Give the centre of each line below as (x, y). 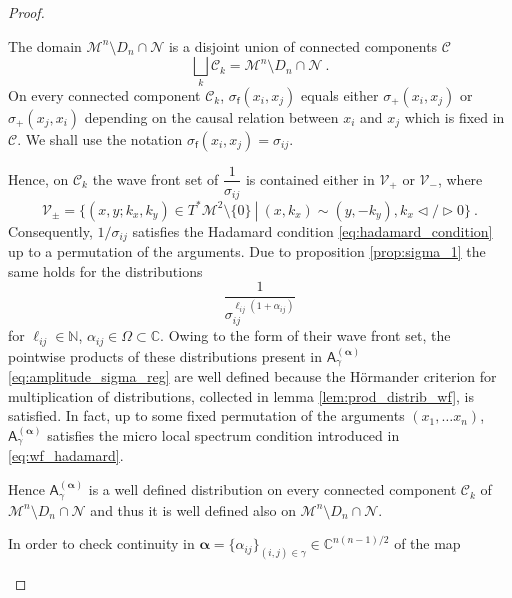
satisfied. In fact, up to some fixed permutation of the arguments (206, 415)
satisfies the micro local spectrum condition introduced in (223, 435)
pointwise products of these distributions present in (165, 355)
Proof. (26, 12)
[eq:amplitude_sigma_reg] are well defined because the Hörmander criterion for (252, 376)
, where (460, 178)
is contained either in (310, 178)
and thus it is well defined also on (193, 509)
